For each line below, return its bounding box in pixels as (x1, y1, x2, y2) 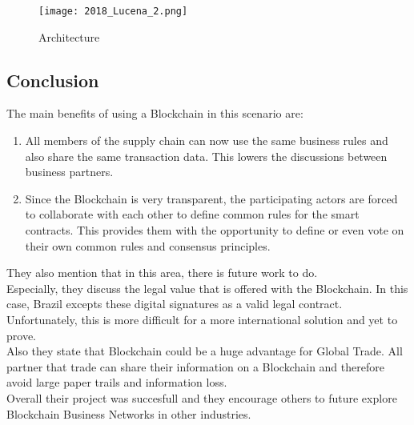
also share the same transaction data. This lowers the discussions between (25, 147, 388, 164)
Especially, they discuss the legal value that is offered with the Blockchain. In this (6, 279, 408, 296)
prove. (6, 327, 36, 343)
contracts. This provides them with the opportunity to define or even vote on (25, 222, 404, 239)
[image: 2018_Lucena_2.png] (38, 6, 188, 17)
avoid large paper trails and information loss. (6, 374, 227, 391)
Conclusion (6, 67, 99, 92)
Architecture (38, 28, 100, 45)
